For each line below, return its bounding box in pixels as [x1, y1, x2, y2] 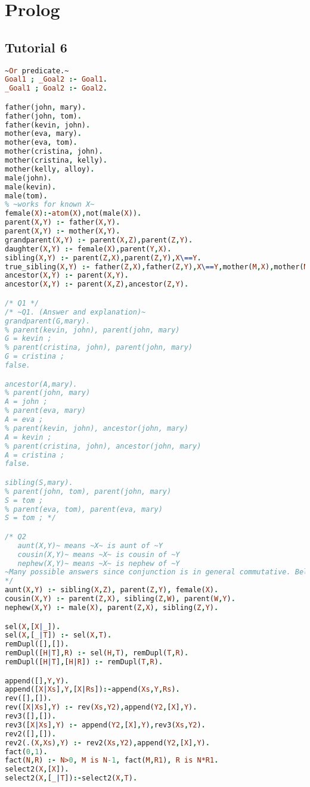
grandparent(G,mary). [5, 316, 91, 325]
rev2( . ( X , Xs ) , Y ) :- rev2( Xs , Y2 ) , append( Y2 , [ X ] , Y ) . [5, 738, 210, 747]
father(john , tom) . [5, 111, 82, 120]
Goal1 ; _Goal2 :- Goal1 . [5, 75, 107, 84]
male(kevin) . [5, 182, 56, 191]
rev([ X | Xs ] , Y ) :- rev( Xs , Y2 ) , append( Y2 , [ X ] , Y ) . [5, 703, 197, 712]
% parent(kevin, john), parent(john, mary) [5, 325, 180, 334]
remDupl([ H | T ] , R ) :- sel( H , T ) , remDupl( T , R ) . [5, 649, 189, 658]
